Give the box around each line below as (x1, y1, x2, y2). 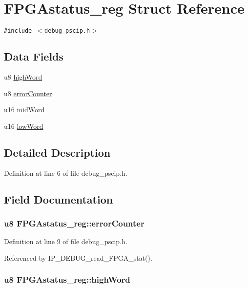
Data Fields (4, 49, 64, 64)
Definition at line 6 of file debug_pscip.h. (4, 167, 127, 178)
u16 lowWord (4, 121, 43, 131)
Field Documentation (4, 191, 113, 206)
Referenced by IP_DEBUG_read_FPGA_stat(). (4, 252, 152, 263)
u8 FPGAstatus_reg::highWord (4, 273, 130, 286)
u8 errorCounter (4, 88, 52, 98)
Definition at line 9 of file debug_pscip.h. (4, 236, 127, 247)
